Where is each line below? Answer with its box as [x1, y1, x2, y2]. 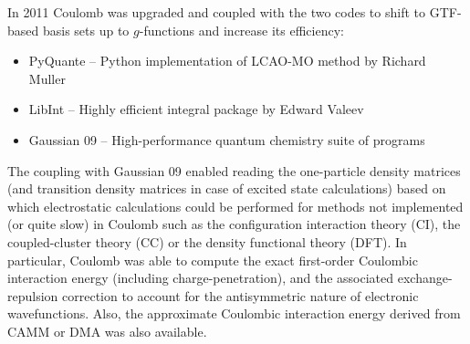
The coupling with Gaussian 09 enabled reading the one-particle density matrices [7, 161, 461, 180]
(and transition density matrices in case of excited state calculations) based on [7, 179, 446, 198]
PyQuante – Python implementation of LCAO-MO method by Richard [28, 51, 426, 70]
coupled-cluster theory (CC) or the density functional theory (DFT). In [7, 232, 407, 251]
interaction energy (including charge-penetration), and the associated [7, 268, 394, 287]
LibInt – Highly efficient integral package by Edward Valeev [28, 99, 364, 119]
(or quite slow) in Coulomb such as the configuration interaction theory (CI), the [7, 214, 461, 234]
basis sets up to [42, 20, 130, 39]
